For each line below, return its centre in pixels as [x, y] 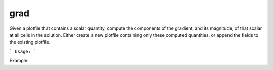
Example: [19, 61]
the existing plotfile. [30, 42]
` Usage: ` [23, 51]
